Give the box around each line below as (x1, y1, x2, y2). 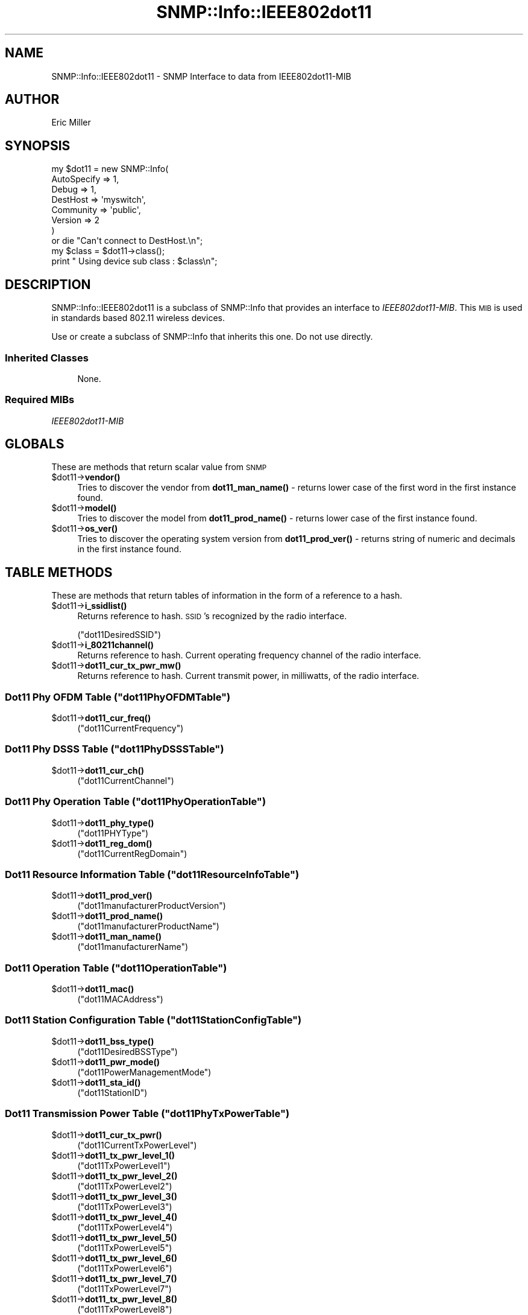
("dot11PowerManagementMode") (77, 1066, 212, 1077)
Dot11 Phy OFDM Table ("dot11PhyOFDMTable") (5, 690, 231, 703)
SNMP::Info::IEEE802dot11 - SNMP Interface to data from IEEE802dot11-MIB (51, 71, 351, 81)
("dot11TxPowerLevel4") (77, 1221, 173, 1232)
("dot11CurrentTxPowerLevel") (77, 1139, 197, 1150)
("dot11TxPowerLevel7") (77, 1283, 172, 1294)
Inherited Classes (5, 351, 89, 364)
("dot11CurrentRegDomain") (77, 848, 187, 859)
